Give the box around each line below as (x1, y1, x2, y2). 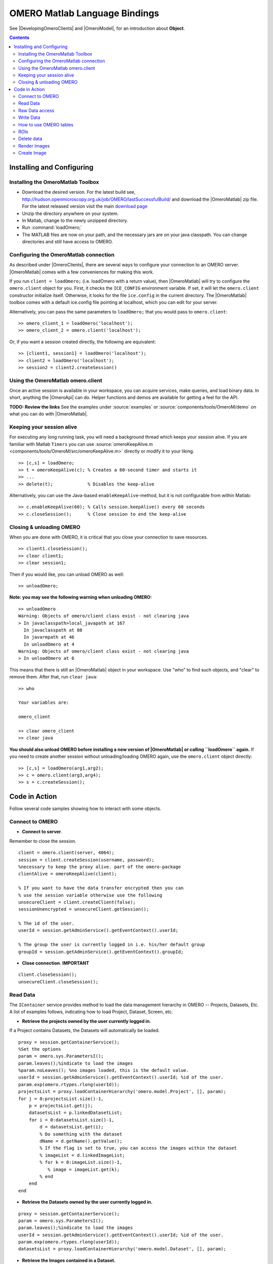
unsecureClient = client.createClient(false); (18, 899, 136, 905)
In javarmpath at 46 (23, 635, 75, 640)
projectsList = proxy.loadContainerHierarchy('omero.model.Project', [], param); (18, 1089, 226, 1095)
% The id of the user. (18, 921, 75, 926)
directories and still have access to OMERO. (22, 239, 113, 245)
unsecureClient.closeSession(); (18, 979, 99, 984)
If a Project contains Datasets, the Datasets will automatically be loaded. (9, 1027, 160, 1033)
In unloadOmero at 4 (23, 641, 75, 647)
